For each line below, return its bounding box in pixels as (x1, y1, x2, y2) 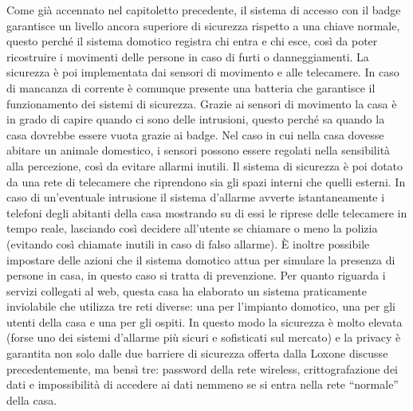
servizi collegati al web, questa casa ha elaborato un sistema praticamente (6, 282, 367, 299)
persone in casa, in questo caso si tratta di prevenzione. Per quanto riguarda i (6, 267, 386, 284)
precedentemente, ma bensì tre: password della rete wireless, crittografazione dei (6, 360, 398, 377)
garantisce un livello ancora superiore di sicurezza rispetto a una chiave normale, (6, 17, 400, 33)
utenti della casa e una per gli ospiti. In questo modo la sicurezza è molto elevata (6, 313, 403, 330)
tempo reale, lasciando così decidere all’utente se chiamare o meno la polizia (6, 220, 378, 237)
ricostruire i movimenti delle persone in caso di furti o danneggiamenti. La (6, 48, 369, 65)
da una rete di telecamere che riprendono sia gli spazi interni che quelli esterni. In (6, 173, 406, 190)
